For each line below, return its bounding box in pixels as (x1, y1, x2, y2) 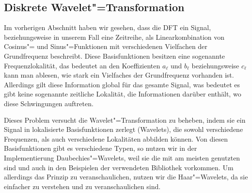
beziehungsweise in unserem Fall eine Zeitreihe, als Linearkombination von (4, 32, 225, 42)
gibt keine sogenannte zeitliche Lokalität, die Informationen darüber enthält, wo (4, 89, 241, 99)
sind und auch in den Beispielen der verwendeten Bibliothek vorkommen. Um (4, 162, 234, 172)
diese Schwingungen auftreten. (4, 98, 94, 108)
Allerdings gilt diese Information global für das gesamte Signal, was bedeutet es (4, 79, 240, 89)
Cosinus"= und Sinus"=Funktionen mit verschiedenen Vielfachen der (4, 41, 207, 51)
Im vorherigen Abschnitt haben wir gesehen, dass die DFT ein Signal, (4, 22, 211, 32)
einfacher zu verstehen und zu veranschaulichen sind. (4, 181, 161, 191)
